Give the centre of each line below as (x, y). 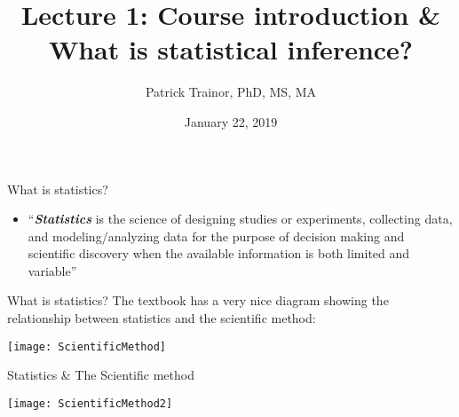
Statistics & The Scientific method (101, 375)
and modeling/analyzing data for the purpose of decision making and (216, 236)
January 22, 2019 (231, 121)
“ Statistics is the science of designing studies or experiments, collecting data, (240, 219)
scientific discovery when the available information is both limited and (219, 253)
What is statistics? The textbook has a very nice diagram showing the (198, 300)
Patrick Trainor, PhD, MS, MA (231, 92)
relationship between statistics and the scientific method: (162, 318)
